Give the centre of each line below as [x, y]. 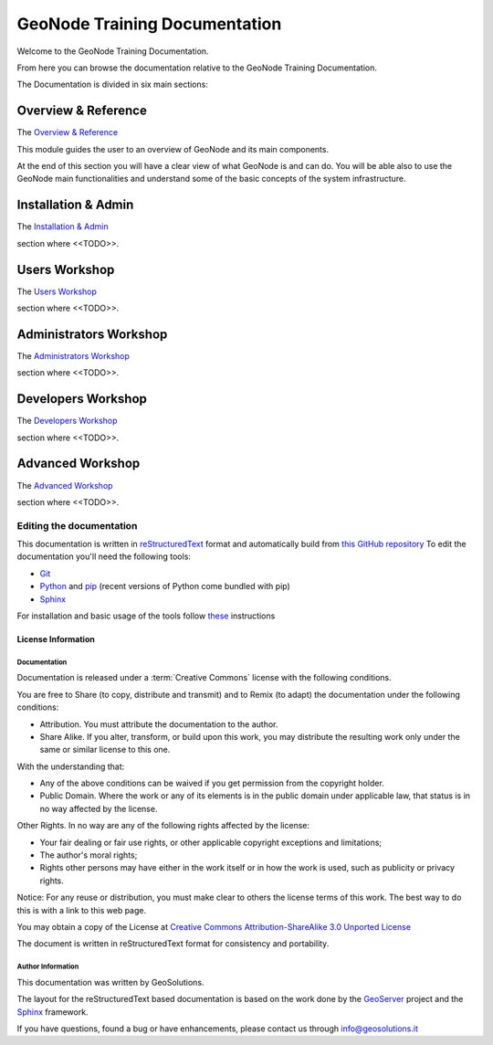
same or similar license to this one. [105, 750]
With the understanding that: [71, 766]
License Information [56, 639]
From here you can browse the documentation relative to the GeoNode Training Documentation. [197, 68]
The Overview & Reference [68, 132]
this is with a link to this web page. [81, 910]
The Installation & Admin [63, 227]
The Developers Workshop [67, 421]
